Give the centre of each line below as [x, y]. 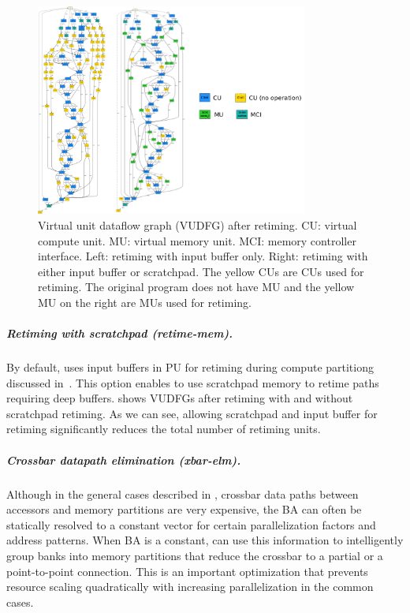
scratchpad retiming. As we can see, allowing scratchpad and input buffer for [192, 413]
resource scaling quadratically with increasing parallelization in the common [190, 587]
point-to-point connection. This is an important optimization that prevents [187, 571]
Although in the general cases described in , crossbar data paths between [183, 493]
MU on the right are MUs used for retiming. [145, 302]
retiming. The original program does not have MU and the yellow [196, 287]
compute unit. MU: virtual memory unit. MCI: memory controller [197, 240]
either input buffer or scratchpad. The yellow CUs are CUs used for [201, 271]
